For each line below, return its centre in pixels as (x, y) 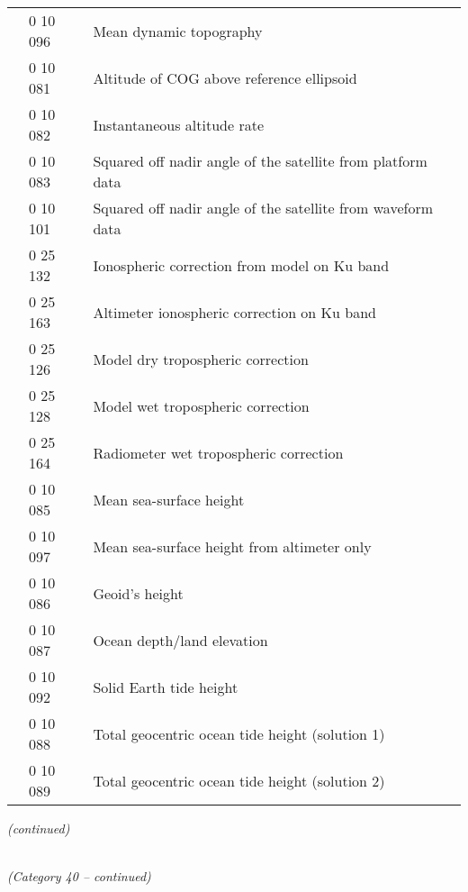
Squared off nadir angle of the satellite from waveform (263, 208)
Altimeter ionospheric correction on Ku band (234, 312)
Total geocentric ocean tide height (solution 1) (239, 733)
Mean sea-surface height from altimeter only (232, 546)
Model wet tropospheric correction (201, 405)
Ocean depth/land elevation (180, 640)
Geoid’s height (138, 593)
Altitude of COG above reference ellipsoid (225, 77)
